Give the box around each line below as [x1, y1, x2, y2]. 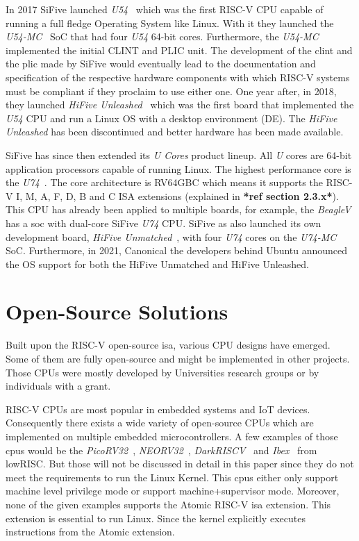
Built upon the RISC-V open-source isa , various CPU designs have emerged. [6, 338, 331, 352]
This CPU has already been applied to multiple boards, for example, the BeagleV [6, 202, 351, 217]
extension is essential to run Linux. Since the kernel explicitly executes [6, 510, 306, 525]
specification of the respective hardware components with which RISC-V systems [6, 69, 350, 84]
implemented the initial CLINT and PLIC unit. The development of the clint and [6, 42, 353, 57]
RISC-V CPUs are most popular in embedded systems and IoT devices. [6, 401, 310, 416]
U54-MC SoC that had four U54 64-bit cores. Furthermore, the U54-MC [6, 29, 319, 44]
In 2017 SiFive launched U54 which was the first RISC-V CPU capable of [6, 2, 324, 16]
